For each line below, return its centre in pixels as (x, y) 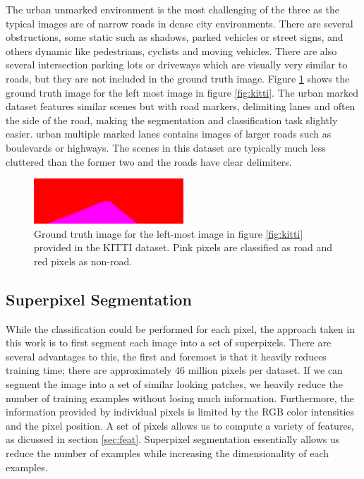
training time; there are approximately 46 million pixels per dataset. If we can (174, 370)
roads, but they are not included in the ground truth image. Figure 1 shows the (178, 78)
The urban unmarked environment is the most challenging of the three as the (172, 9)
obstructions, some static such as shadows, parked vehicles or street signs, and (175, 37)
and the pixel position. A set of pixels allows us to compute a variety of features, (180, 425)
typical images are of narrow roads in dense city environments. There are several (180, 23)
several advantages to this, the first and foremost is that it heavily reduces (166, 356)
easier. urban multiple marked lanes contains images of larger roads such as (169, 134)
